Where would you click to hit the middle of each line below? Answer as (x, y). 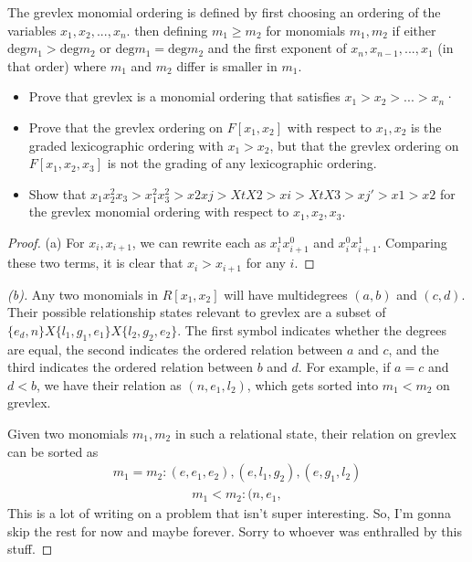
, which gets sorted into (313, 384)
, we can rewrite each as (199, 242)
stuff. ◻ (30, 549)
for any (266, 263)
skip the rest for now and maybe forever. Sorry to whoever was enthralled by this (235, 530)
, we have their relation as (109, 384)
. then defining (167, 30)
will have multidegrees (286, 294)
